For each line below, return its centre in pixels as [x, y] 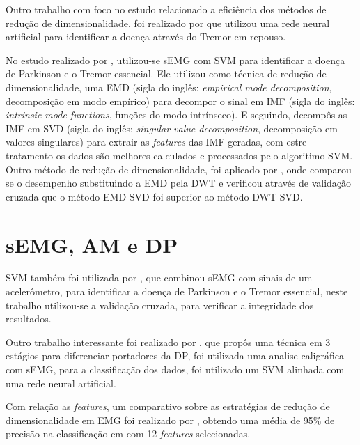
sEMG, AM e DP [92, 244]
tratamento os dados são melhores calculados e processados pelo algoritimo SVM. [179, 155]
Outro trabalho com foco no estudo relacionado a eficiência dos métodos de [166, 9]
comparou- [332, 169]
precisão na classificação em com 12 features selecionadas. [128, 434]
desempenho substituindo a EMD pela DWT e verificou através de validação [188, 183]
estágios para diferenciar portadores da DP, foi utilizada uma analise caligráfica [175, 356]
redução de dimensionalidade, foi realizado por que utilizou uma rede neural [168, 23]
